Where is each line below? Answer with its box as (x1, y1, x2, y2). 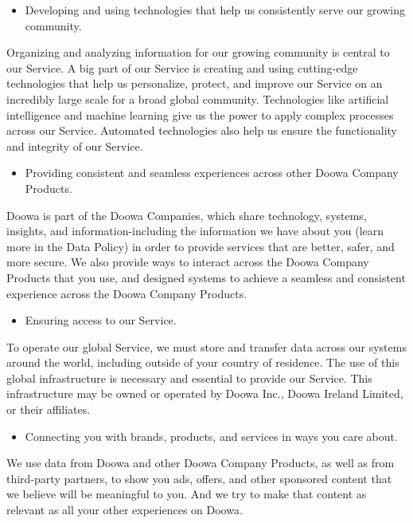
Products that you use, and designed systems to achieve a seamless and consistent (6, 269, 406, 285)
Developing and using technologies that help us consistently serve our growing (25, 2, 405, 18)
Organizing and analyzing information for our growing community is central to (6, 44, 390, 61)
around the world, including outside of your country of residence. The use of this (6, 354, 399, 371)
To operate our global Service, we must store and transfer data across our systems (6, 338, 407, 355)
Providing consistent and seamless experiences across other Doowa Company (25, 164, 399, 181)
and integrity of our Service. (6, 137, 143, 154)
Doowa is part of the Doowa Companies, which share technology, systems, (6, 206, 367, 223)
